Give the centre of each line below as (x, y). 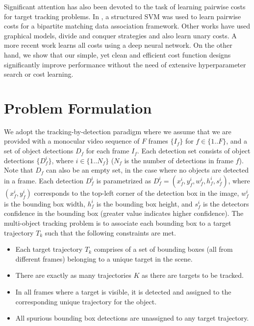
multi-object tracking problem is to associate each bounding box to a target (118, 223)
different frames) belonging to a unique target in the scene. (104, 258)
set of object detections (39, 151)
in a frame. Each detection (44, 180)
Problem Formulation (78, 107)
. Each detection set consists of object (194, 151)
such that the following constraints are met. (110, 232)
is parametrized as (124, 180)
